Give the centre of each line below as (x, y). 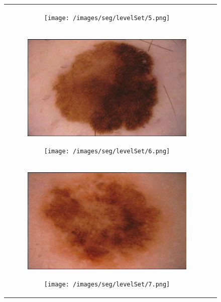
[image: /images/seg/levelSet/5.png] (107, 18)
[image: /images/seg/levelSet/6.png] (107, 151)
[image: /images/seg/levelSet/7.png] (107, 284)
